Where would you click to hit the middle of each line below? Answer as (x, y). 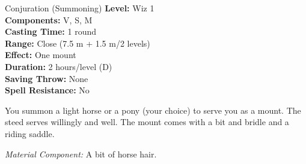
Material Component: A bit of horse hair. (81, 154)
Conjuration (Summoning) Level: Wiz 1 (80, 8)
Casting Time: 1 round (50, 31)
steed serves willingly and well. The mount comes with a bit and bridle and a (147, 122)
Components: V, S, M (49, 19)
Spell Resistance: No (47, 90)
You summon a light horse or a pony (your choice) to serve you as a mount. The (153, 110)
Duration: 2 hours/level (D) (59, 66)
